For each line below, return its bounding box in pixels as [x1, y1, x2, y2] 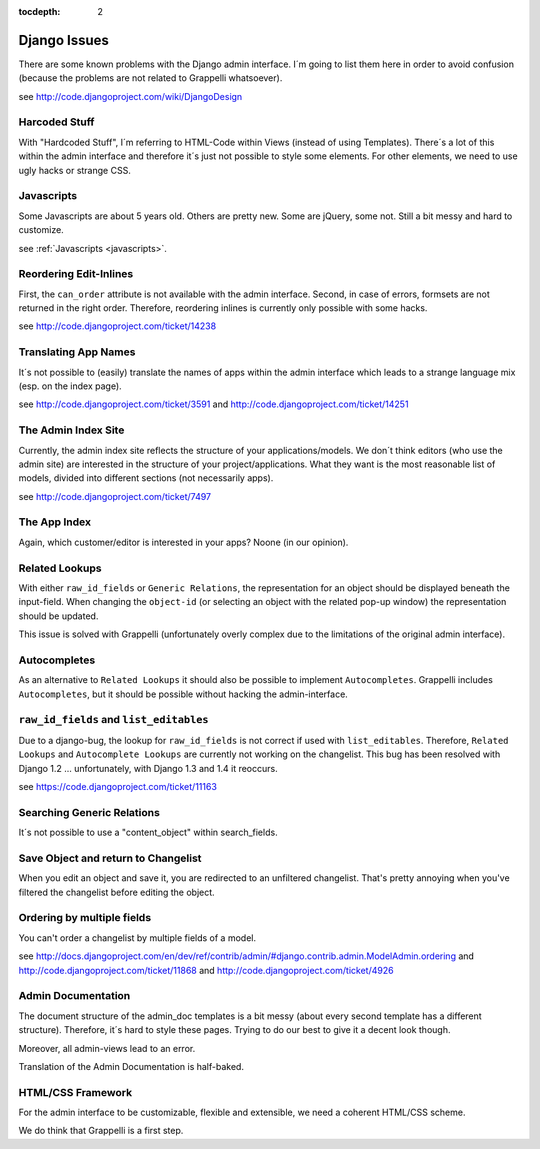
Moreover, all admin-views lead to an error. [18, 1042, 196, 1054]
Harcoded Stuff [18, 115, 95, 129]
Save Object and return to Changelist [18, 851, 202, 865]
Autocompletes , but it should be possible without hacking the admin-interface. [18, 688, 349, 700]
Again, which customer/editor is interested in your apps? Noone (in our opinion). [18, 536, 349, 548]
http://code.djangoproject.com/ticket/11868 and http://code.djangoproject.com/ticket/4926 [18, 964, 394, 976]
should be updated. [18, 610, 99, 622]
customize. [18, 224, 64, 236]
